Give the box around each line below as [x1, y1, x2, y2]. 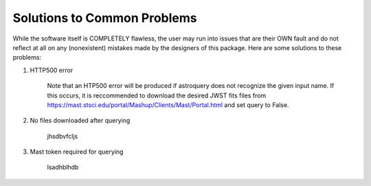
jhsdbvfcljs [47, 132, 78, 140]
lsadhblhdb [47, 163, 79, 172]
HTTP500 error [30, 66, 74, 74]
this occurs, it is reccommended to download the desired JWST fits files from [47, 91, 267, 100]
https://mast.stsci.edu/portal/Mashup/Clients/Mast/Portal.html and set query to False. [47, 100, 289, 109]
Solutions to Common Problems [12, 10, 197, 25]
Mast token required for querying [30, 148, 124, 156]
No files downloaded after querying [30, 117, 131, 125]
